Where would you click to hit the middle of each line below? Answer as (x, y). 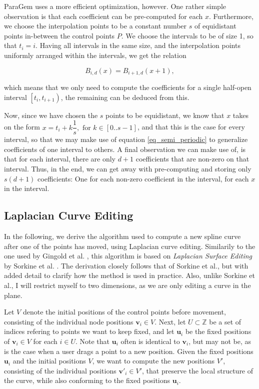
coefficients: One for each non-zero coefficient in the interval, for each (143, 178)
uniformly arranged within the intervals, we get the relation (95, 55)
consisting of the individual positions (60, 370)
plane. (13, 295)
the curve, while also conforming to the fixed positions (87, 380)
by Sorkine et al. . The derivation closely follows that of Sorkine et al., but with (126, 265)
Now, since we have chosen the (51, 115)
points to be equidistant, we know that (165, 115)
